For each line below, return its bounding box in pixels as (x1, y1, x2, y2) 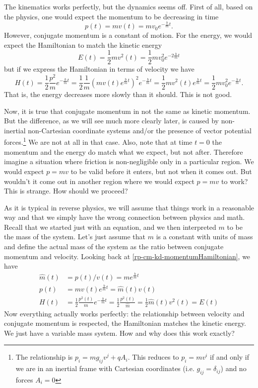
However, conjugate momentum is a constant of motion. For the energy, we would (4, 30, 253, 40)
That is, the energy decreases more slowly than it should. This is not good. (4, 89, 232, 99)
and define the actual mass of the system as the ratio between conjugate (4, 241, 224, 252)
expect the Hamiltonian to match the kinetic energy (4, 39, 162, 50)
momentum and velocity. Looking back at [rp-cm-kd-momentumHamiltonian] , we (4, 251, 251, 261)
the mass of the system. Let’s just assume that (4, 231, 146, 242)
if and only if (210, 352, 250, 362)
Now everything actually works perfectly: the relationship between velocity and (4, 308, 245, 318)
